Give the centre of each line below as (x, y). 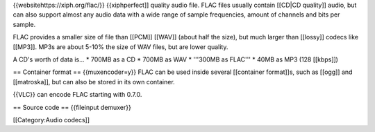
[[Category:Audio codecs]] (51, 120)
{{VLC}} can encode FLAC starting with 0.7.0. (77, 95)
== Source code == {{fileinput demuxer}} (72, 107)
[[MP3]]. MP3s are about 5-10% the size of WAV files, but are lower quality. (120, 47)
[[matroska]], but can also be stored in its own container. (94, 82)
